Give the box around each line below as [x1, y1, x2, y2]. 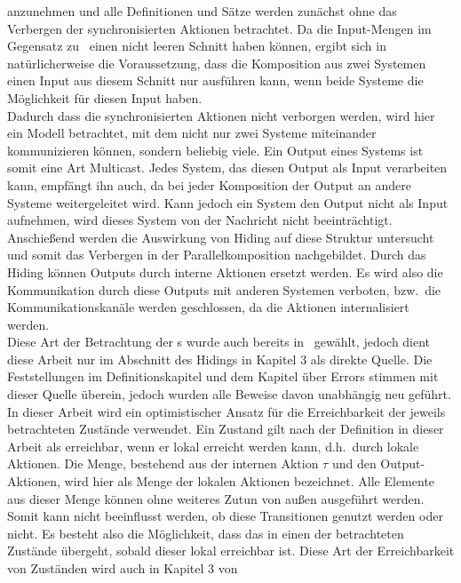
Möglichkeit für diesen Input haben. [7, 88, 203, 107]
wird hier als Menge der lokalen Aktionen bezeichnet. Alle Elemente [64, 472, 435, 491]
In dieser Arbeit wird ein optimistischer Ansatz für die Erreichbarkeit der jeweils [7, 402, 446, 420]
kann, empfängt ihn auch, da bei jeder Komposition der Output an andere [7, 175, 411, 194]
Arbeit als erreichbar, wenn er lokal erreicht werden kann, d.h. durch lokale [7, 436, 419, 455]
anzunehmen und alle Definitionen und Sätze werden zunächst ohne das [7, 2, 397, 20]
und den [331, 454, 377, 473]
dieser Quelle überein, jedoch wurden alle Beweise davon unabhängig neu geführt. [7, 385, 451, 403]
